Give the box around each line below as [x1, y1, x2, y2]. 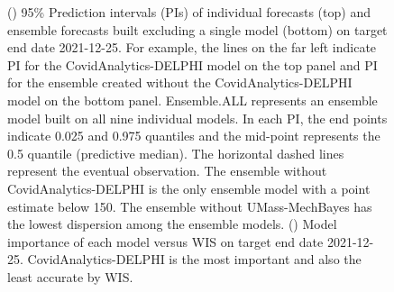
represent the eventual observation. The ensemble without [7, 161, 327, 180]
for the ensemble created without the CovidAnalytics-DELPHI [7, 73, 353, 92]
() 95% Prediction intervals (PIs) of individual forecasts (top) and [7, 3, 371, 21]
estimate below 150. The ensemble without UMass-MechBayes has [7, 196, 372, 215]
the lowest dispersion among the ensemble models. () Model [7, 214, 337, 233]
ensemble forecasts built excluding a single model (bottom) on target [7, 20, 388, 39]
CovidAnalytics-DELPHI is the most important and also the [27, 250, 362, 269]
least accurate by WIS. [7, 267, 133, 286]
